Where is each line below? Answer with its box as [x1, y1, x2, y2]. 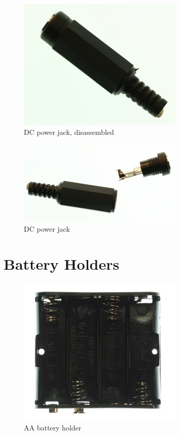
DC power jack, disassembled [24, 126, 114, 137]
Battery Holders [4, 253, 120, 274]
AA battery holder [24, 422, 82, 433]
